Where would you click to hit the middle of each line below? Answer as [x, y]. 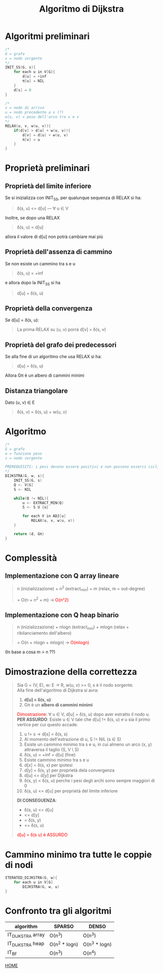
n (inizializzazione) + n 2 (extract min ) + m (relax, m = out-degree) [81, 588]
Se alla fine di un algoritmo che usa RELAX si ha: [53, 357]
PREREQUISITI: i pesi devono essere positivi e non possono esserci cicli [82, 467]
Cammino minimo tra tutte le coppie [78, 854]
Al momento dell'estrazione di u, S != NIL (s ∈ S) [73, 739]
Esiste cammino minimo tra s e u [57, 760]
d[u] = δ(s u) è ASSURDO [42, 835]
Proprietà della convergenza [49, 308]
